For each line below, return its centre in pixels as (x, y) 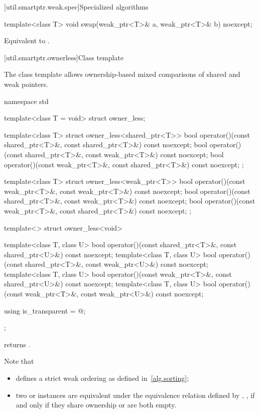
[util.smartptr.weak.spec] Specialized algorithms (76, 7)
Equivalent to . (27, 40)
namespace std (26, 101)
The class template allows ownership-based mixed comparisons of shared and (122, 74)
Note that (19, 361)
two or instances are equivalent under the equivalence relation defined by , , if (135, 395)
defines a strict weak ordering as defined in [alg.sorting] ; (102, 378)
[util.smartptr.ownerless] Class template (64, 57)
